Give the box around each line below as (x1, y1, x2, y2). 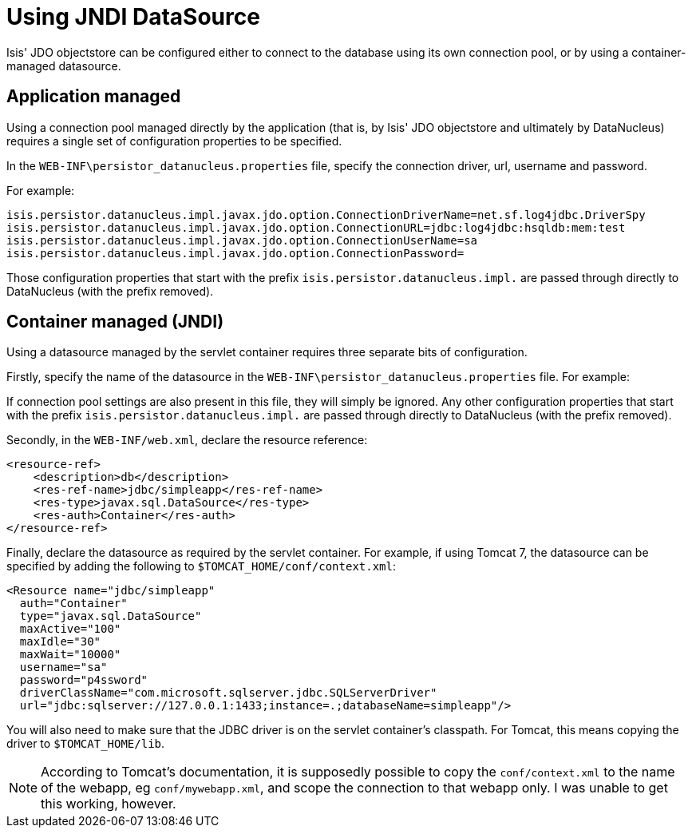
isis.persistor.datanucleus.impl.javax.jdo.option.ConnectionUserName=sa (6, 233, 478, 247)
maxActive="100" (19, 622, 121, 636)
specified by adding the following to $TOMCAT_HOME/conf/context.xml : (6, 559, 397, 574)
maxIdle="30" (19, 635, 101, 649)
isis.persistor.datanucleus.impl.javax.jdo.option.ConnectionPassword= (6, 246, 465, 260)
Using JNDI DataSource (6, 3, 260, 30)
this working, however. (41, 796, 176, 812)
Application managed (6, 86, 181, 107)
